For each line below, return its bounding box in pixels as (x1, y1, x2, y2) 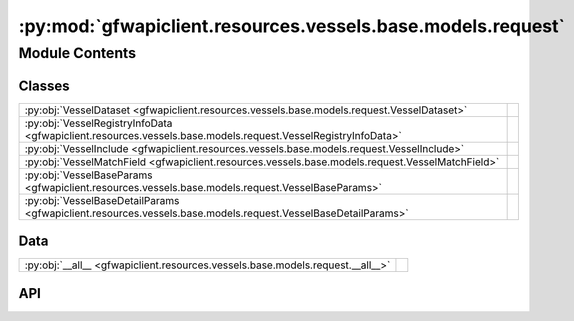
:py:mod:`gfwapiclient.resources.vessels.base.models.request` (18, 15, 565, 37)
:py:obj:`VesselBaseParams (24, 168, 154, 182)
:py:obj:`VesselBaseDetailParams (24, 193, 180, 207)
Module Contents (18, 44, 137, 62)
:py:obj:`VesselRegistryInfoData (24, 116, 173, 130)
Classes (18, 77, 70, 94)
